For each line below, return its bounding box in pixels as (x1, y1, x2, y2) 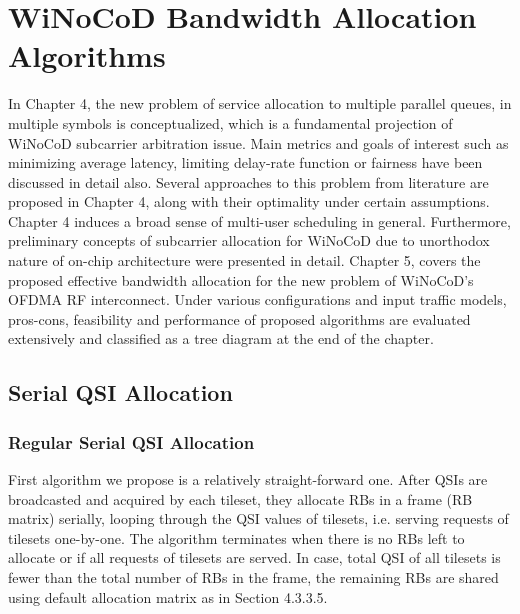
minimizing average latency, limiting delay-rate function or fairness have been (8, 152, 483, 173)
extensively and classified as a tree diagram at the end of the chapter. (8, 328, 434, 349)
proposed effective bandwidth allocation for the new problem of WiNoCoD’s (8, 269, 474, 290)
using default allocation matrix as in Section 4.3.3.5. (8, 586, 328, 607)
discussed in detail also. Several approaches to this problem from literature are (8, 171, 489, 192)
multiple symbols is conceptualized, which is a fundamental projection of (8, 112, 453, 133)
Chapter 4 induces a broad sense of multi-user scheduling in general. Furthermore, (8, 210, 511, 231)
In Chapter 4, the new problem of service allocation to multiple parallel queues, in (8, 93, 512, 114)
